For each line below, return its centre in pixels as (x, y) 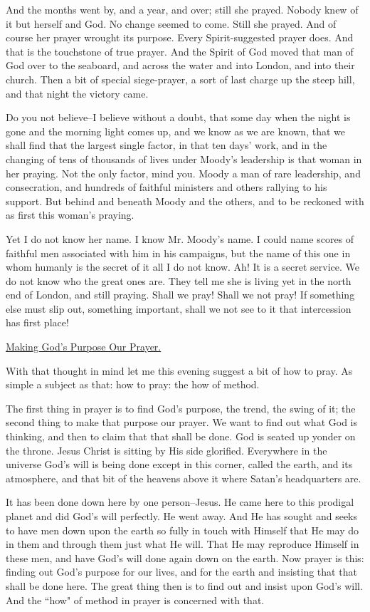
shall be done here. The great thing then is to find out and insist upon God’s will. (184, 585)
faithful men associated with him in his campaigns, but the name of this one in (178, 253)
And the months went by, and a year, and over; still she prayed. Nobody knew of (182, 9)
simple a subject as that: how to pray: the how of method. (133, 384)
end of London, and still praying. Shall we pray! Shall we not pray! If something (180, 295)
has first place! (37, 322)
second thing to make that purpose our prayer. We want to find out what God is (182, 422)
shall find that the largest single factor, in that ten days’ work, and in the (166, 145)
